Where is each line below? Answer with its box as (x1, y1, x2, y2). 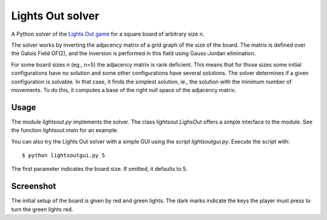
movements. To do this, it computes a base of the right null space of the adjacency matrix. (11, 86, 236, 93)
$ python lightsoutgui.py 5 (22, 152, 105, 159)
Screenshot (11, 181, 56, 192)
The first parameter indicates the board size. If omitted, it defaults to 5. (11, 165, 188, 173)
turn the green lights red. (11, 205, 73, 213)
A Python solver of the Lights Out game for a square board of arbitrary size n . (11, 30, 205, 38)
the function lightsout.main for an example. (11, 127, 119, 134)
